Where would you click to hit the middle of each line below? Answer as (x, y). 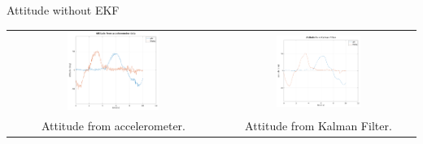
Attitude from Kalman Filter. (318, 125)
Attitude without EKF (63, 10)
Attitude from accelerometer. (113, 125)
